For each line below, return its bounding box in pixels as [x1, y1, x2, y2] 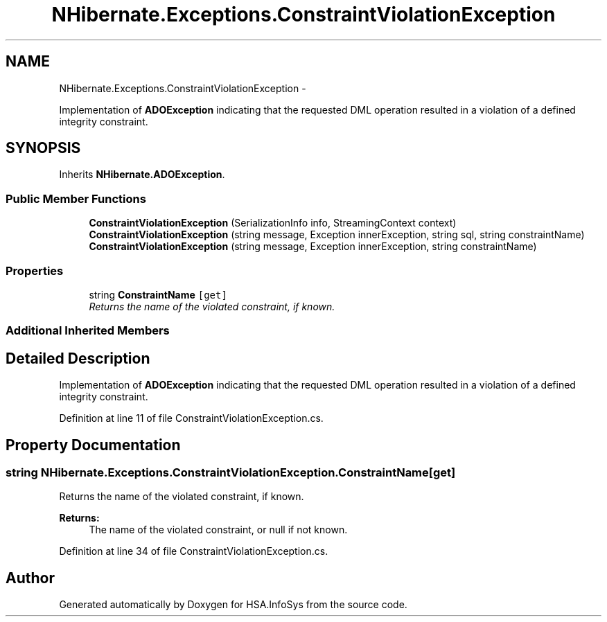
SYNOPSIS [6, 139, 81, 157]
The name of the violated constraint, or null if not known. [89, 524, 348, 536]
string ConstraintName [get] [89, 288, 227, 301]
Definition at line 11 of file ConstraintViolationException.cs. [59, 412, 324, 425]
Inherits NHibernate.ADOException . [59, 168, 225, 181]
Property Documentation [6, 436, 181, 454]
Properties [6, 263, 64, 278]
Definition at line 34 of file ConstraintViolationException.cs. [59, 545, 328, 558]
